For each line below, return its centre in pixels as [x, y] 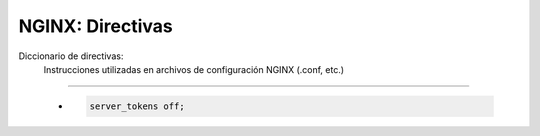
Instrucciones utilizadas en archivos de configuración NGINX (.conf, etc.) [194, 69]
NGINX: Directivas [96, 26]
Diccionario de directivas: [71, 56]
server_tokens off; [137, 106]
